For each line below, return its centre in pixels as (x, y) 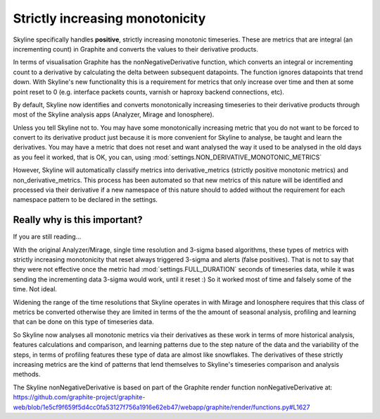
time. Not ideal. (35, 289)
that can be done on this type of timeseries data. (83, 322)
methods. (27, 375)
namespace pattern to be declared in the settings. (85, 200)
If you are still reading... (47, 237)
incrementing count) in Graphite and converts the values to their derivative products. (135, 49)
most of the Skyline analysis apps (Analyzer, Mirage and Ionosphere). (114, 115)
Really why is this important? (78, 220)
